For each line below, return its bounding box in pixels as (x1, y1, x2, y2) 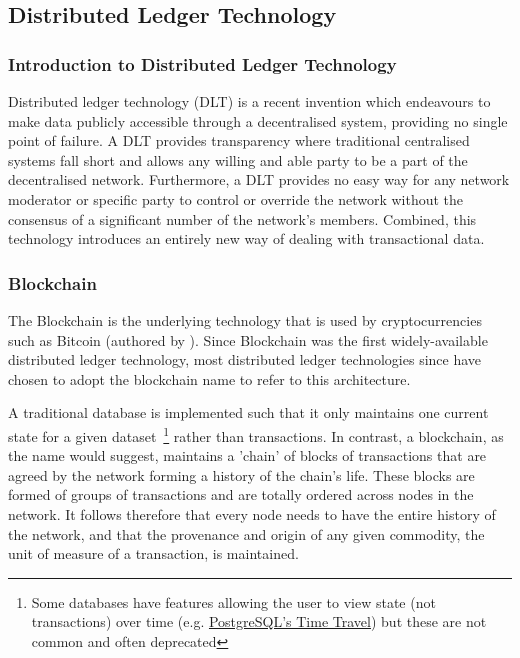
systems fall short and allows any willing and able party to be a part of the (8, 149, 468, 170)
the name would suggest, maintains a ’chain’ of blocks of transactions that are (8, 445, 487, 466)
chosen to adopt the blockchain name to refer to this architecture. (8, 368, 411, 389)
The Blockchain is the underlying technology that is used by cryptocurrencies (8, 309, 482, 330)
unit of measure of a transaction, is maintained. (8, 543, 299, 564)
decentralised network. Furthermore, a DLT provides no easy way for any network (8, 169, 510, 190)
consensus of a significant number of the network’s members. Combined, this (8, 208, 477, 229)
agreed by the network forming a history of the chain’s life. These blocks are (8, 464, 475, 485)
